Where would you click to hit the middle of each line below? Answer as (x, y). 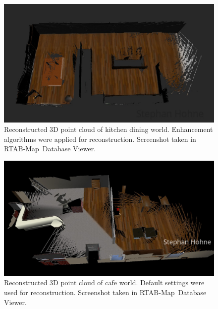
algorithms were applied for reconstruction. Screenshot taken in (100, 139)
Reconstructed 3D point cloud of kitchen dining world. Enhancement (109, 129)
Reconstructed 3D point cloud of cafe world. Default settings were (104, 282)
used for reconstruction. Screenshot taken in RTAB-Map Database (105, 292)
